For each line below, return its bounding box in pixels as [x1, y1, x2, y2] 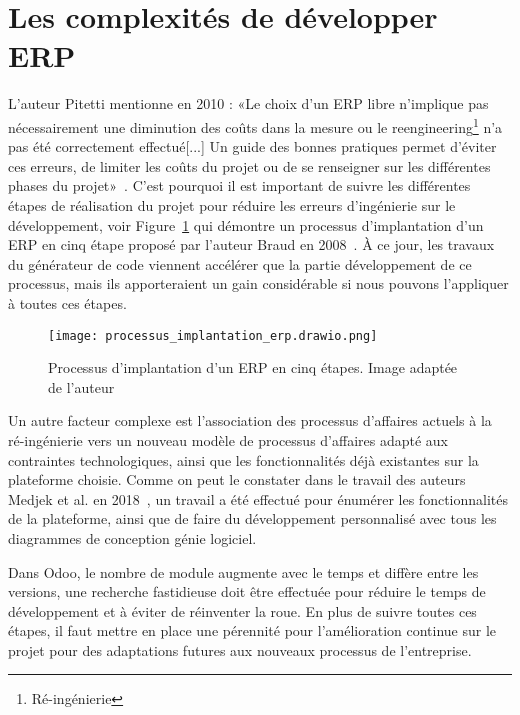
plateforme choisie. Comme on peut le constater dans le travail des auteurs [8, 469, 466, 490]
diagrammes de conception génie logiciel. [8, 527, 257, 548]
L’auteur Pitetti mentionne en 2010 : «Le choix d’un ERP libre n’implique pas [8, 93, 489, 114]
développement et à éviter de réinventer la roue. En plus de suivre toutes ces [8, 600, 477, 621]
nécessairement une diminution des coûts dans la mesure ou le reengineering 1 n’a [8, 113, 503, 137]
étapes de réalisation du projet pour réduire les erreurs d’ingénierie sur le [8, 194, 456, 215]
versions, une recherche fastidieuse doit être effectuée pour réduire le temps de [8, 581, 486, 602]
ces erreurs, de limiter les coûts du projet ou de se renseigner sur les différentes [8, 155, 491, 176]
